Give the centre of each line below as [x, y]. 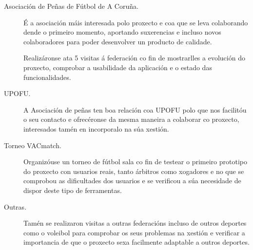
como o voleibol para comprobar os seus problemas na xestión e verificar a [134, 232]
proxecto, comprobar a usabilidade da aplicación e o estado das [118, 67]
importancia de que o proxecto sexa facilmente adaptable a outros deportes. [136, 242]
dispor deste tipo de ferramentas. [73, 190]
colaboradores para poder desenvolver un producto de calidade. [118, 41]
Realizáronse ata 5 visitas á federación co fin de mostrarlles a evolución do [134, 58]
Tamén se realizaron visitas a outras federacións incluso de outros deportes [135, 223]
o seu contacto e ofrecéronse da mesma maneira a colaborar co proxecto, [131, 119]
